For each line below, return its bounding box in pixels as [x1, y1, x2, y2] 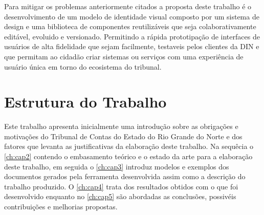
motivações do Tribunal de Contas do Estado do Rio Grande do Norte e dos [4, 131, 243, 141]
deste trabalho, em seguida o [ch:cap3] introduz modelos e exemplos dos [4, 161, 229, 171]
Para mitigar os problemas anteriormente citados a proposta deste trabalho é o [4, 1, 252, 11]
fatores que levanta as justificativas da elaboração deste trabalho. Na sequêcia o [4, 141, 254, 152]
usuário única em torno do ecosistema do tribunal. [4, 61, 162, 72]
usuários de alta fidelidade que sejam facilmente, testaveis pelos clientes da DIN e [4, 41, 259, 52]
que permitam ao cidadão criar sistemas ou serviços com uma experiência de [4, 51, 244, 61]
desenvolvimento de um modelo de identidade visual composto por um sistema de [4, 11, 259, 21]
